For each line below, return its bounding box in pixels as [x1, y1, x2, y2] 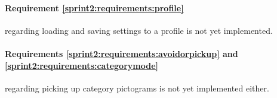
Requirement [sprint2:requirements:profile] [5, 1, 184, 14]
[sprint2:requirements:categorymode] [5, 59, 158, 71]
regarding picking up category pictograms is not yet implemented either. [5, 81, 269, 94]
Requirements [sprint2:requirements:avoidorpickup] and [5, 47, 238, 59]
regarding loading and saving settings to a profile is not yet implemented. [5, 24, 273, 36]
